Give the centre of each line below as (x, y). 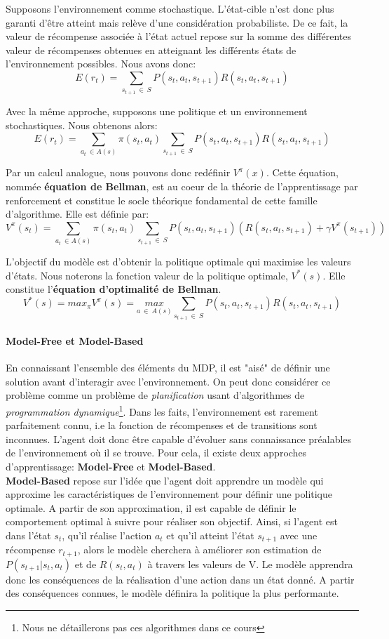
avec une (299, 535)
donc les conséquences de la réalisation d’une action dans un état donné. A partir (180, 579)
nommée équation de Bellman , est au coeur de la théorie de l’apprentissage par (182, 186)
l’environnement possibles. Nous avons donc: (101, 64)
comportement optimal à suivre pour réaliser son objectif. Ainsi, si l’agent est (172, 521)
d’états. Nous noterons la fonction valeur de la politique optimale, (147, 275)
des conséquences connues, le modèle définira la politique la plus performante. (172, 593)
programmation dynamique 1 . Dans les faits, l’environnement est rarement (162, 410)
